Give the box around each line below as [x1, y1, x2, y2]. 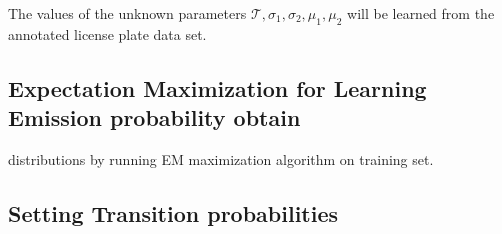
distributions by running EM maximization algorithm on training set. [8, 148, 434, 169]
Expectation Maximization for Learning [8, 72, 427, 103]
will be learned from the [347, 3, 495, 23]
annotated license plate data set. [8, 23, 207, 44]
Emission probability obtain [8, 102, 301, 133]
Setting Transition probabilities [8, 197, 339, 228]
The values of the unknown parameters [8, 3, 247, 23]
